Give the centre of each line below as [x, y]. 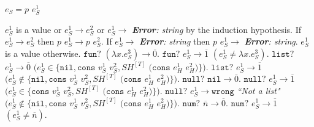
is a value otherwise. [43, 53]
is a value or [39, 29]
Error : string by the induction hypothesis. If [216, 29]
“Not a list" [258, 90]
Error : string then [175, 41]
